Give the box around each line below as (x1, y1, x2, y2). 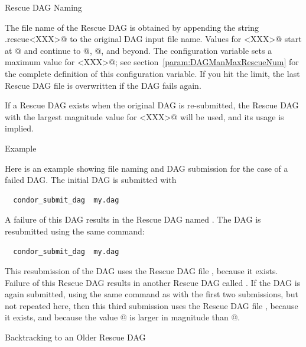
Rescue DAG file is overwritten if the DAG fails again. (5, 79, 201, 91)
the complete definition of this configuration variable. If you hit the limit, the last (5, 67, 300, 79)
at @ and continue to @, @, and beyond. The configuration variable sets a (5, 44, 272, 56)
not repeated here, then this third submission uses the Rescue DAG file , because (5, 299, 298, 311)
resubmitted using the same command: (5, 224, 145, 237)
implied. (5, 122, 34, 134)
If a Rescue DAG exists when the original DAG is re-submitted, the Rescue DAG (5, 99, 299, 111)
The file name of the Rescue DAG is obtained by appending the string (5, 21, 259, 33)
